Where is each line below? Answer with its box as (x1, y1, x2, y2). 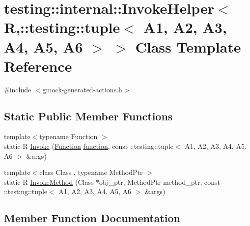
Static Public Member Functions (4, 108, 173, 123)
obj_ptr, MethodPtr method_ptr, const (99, 176, 220, 187)
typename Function (39, 131, 98, 141)
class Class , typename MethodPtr (39, 167, 143, 177)
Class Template (135, 36, 241, 56)
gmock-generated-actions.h (42, 84, 122, 94)
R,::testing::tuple (4, 17, 120, 37)
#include (4, 84, 31, 94)
